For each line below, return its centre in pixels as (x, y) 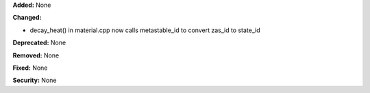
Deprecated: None (39, 43)
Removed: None (36, 55)
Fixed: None (30, 68)
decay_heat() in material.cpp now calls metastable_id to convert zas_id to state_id (145, 30)
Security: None (35, 80)
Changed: (27, 18)
